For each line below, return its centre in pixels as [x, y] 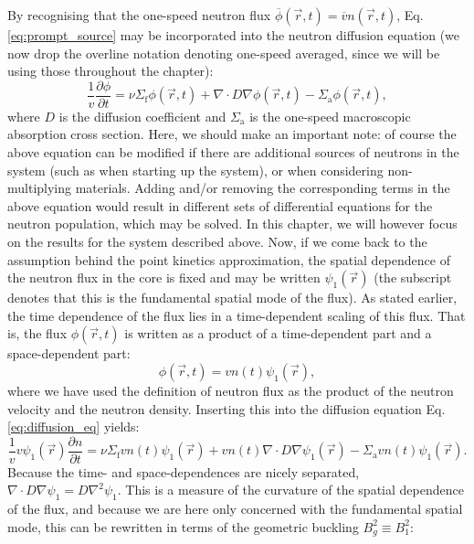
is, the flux [37, 333]
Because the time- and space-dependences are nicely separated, [184, 471]
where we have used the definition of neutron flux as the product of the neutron [231, 390]
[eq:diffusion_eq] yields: [74, 427]
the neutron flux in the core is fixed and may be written [164, 277]
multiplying [40, 188]
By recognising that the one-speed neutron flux [139, 15]
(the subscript [413, 277]
